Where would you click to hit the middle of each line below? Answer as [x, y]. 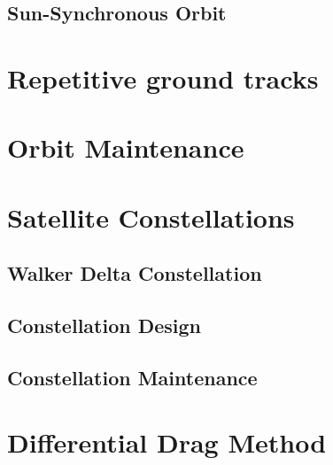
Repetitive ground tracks [163, 77]
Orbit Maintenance [126, 147]
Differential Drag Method [167, 442]
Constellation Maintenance [132, 377]
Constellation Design [105, 325]
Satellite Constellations [151, 217]
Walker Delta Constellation [135, 273]
